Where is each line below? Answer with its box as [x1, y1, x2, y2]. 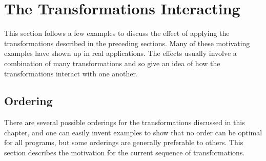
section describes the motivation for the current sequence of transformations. [4, 147, 245, 158]
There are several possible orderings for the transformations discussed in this [4, 117, 245, 128]
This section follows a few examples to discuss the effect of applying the [4, 28, 230, 38]
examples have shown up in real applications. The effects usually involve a [4, 48, 237, 58]
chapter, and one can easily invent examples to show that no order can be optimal [4, 127, 262, 137]
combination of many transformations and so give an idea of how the [4, 57, 220, 68]
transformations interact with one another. [4, 68, 138, 78]
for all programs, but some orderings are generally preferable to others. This [4, 137, 243, 148]
